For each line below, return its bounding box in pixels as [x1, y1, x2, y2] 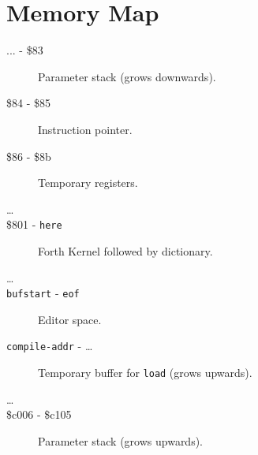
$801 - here [6, 216, 62, 233]
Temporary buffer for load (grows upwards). [38, 364, 252, 381]
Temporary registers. [38, 174, 138, 191]
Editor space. [38, 311, 102, 327]
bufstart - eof [6, 285, 80, 301]
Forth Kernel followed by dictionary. [38, 242, 213, 259]
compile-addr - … [6, 338, 93, 354]
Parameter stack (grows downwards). [38, 68, 216, 84]
